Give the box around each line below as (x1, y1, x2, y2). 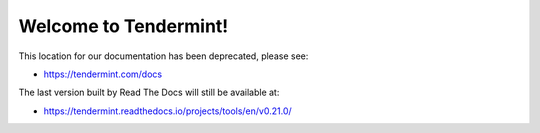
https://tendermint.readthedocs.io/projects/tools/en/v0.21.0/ (43, 105, 292, 117)
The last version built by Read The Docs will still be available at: (18, 86, 280, 99)
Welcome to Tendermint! (18, 15, 229, 37)
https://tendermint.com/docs (43, 68, 163, 80)
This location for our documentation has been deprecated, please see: (18, 50, 309, 62)
